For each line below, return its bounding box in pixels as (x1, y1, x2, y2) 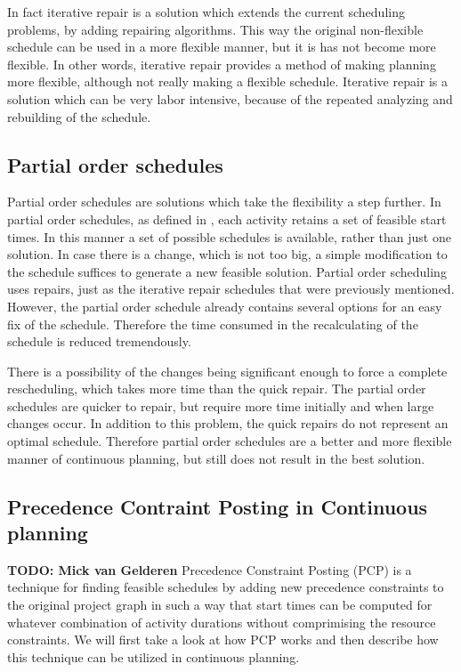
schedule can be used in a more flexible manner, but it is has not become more (7, 37, 436, 56)
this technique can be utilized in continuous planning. (7, 647, 300, 666)
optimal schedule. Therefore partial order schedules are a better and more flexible (7, 432, 452, 450)
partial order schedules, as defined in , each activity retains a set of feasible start (7, 209, 447, 228)
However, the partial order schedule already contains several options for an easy (7, 296, 442, 315)
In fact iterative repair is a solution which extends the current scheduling (7, 3, 405, 20)
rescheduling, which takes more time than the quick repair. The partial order (7, 379, 426, 398)
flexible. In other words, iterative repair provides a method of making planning (7, 54, 436, 73)
